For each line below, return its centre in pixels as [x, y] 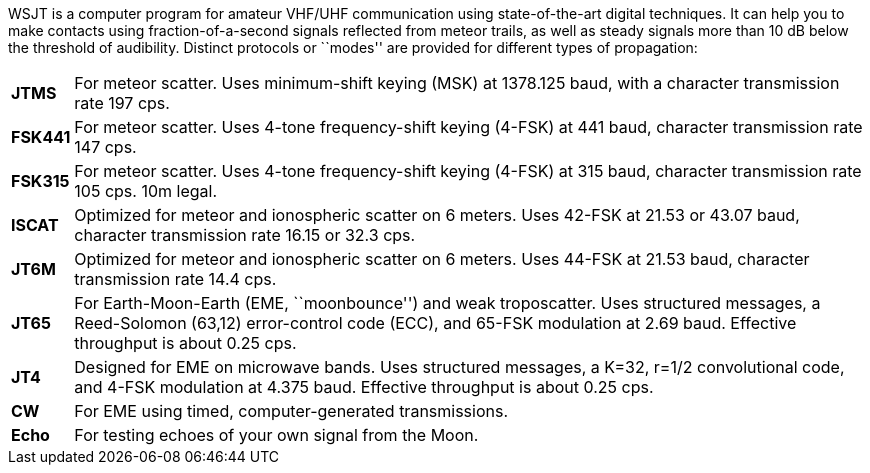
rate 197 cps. [122, 103]
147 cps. [105, 147]
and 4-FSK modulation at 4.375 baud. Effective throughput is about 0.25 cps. [364, 387]
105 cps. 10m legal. [145, 191]
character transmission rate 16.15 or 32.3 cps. [245, 235]
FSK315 [40, 181]
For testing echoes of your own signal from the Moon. [276, 435]
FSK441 [41, 137]
